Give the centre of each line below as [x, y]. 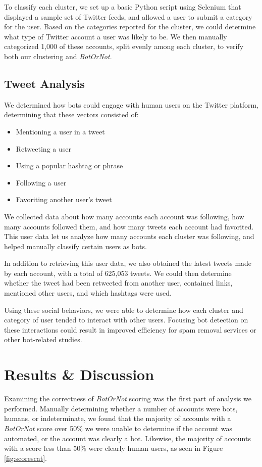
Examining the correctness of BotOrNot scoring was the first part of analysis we [128, 399]
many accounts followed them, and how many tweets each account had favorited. [129, 226]
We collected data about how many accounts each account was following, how [124, 216]
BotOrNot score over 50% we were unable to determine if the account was [118, 428]
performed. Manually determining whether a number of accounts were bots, [121, 408]
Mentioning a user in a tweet [60, 131]
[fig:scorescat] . [25, 458]
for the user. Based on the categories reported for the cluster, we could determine [130, 27]
